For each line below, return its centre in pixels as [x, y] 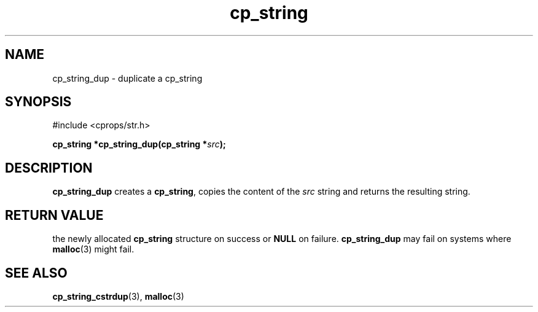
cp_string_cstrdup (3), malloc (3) [118, 296]
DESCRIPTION [49, 168]
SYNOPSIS [38, 102]
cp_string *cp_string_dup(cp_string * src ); [139, 144]
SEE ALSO [36, 273]
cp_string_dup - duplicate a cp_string [127, 78]
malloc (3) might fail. [93, 249]
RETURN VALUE [54, 215]
